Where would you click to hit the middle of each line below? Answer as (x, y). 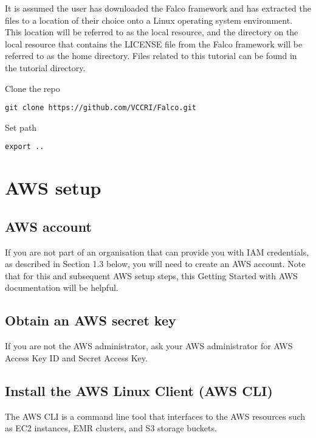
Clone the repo (33, 88)
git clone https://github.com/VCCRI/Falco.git (101, 108)
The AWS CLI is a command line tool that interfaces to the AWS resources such (155, 416)
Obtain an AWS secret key (91, 320)
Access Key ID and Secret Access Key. (76, 357)
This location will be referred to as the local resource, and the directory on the (152, 32)
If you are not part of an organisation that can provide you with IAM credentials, (157, 252)
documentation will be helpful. (62, 287)
